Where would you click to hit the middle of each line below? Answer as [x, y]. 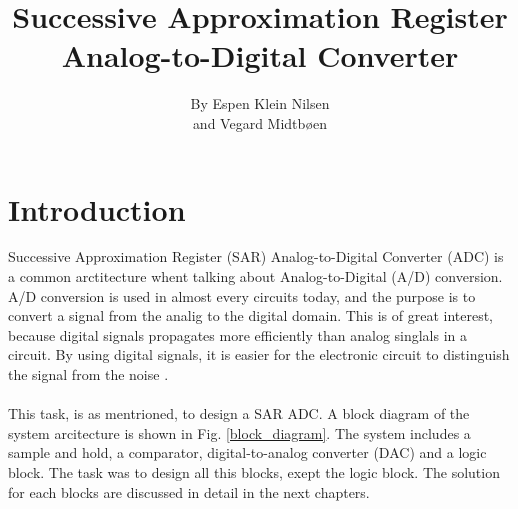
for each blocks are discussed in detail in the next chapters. [189, 491]
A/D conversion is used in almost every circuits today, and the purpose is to [242, 295]
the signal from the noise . [88, 374]
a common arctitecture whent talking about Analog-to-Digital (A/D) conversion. [255, 276]
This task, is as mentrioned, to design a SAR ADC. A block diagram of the [239, 413]
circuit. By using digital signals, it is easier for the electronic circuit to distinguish [259, 354]
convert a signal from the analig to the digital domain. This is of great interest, [251, 315]
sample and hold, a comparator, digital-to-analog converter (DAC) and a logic [247, 452]
